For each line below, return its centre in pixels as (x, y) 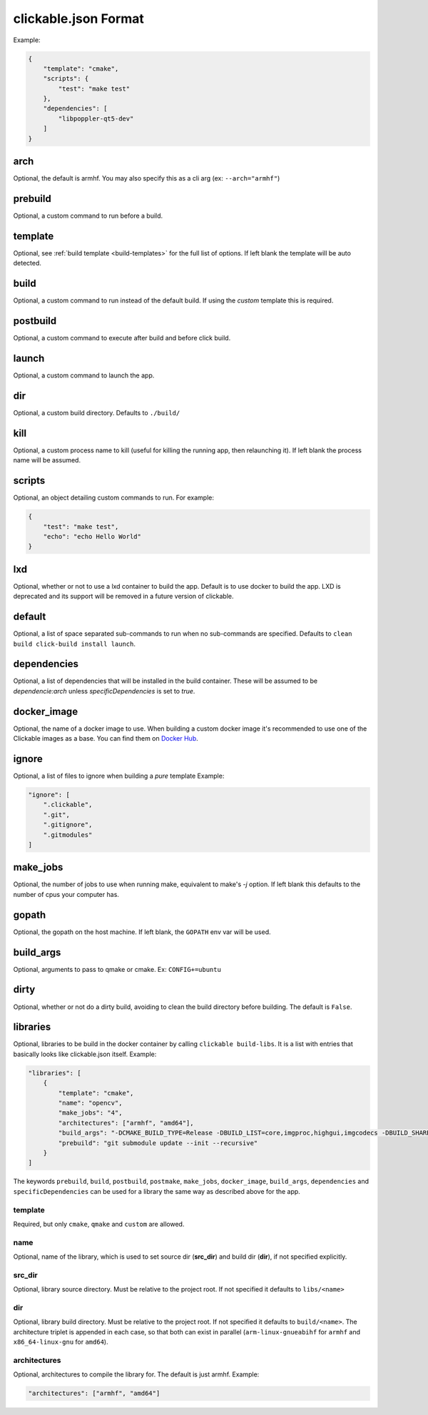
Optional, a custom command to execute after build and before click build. (122, 338)
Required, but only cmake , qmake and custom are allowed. (99, 1224)
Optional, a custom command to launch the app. (84, 375)
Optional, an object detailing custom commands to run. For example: (113, 498)
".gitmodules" (68, 835)
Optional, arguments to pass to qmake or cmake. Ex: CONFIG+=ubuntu (117, 969)
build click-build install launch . (74, 644)
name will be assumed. (47, 460)
